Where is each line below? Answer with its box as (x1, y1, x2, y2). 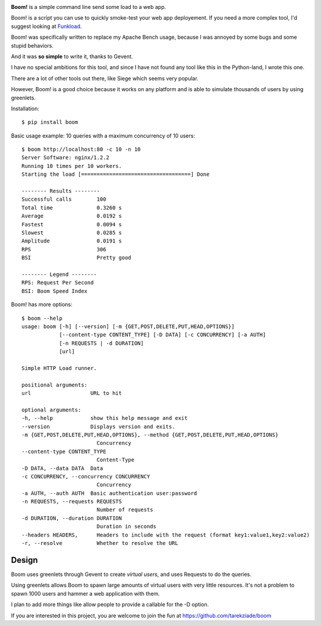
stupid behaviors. (11, 42, 53, 49)
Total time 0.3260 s (21, 204, 122, 211)
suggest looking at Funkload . (11, 23, 82, 30)
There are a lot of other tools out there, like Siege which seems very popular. (11, 74, 199, 82)
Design (11, 555, 38, 565)
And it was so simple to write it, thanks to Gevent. (11, 52, 133, 60)
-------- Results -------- (21, 188, 100, 195)
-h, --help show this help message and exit (21, 415, 188, 422)
